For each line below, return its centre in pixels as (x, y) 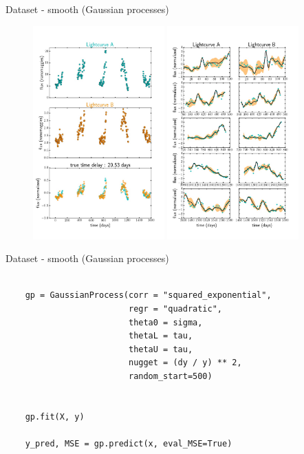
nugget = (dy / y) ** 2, (185, 363)
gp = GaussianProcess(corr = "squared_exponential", (148, 295)
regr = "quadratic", (175, 309)
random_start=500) (170, 377)
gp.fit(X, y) (55, 417)
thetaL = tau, (161, 336)
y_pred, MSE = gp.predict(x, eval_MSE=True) (129, 444)
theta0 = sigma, (165, 322)
